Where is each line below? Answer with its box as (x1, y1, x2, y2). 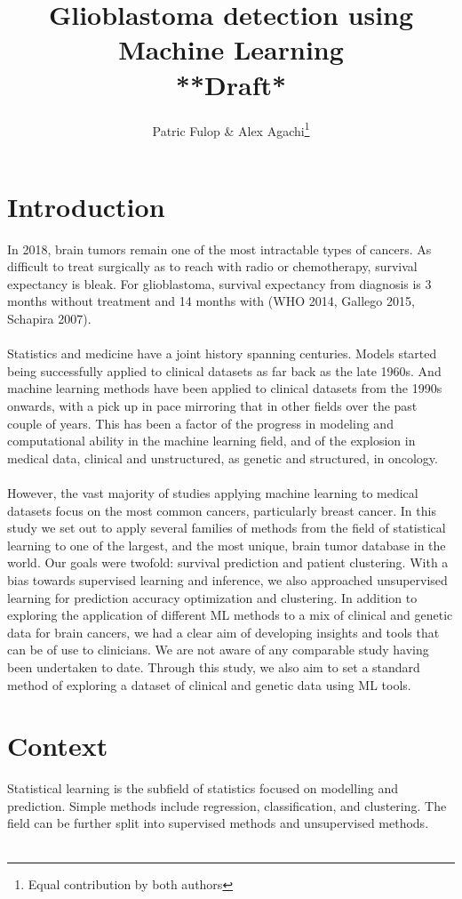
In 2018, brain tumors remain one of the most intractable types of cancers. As (7, 239, 432, 258)
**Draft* (175, 66, 287, 102)
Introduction (7, 188, 165, 224)
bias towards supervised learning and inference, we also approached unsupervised (7, 570, 448, 589)
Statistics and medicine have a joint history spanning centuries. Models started (7, 344, 437, 363)
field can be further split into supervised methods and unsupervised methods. (7, 814, 429, 832)
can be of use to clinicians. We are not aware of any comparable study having (7, 640, 429, 659)
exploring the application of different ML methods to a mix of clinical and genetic (7, 606, 453, 624)
